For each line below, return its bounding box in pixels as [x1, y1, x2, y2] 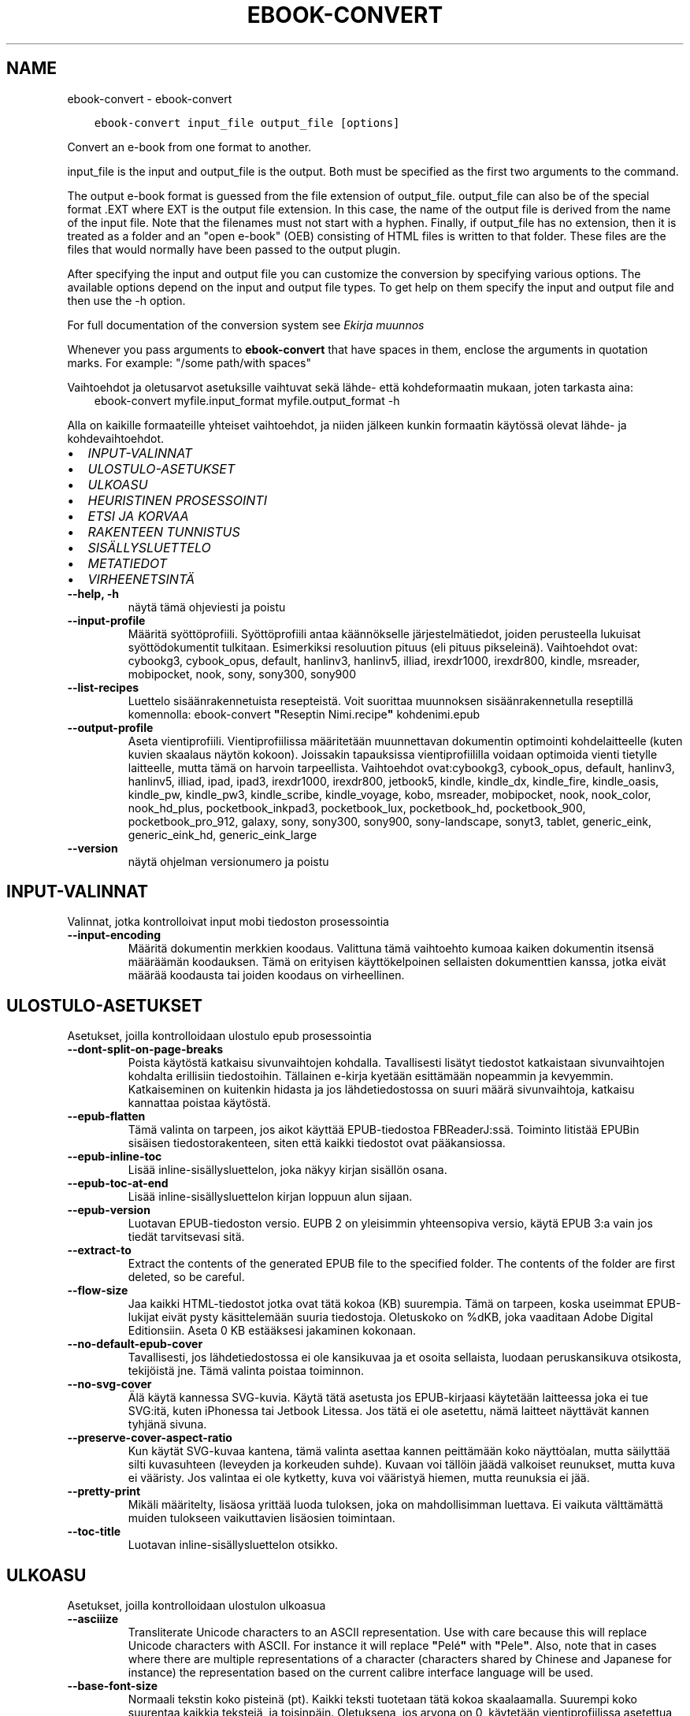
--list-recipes [67, 680, 139, 694]
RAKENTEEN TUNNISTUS [87, 523, 240, 540]
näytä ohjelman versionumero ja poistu [128, 854, 329, 868]
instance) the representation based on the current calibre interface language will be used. [128, 1666, 594, 1680]
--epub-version [67, 1203, 150, 1217]
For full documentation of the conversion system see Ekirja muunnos [67, 318, 425, 332]
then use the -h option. [67, 293, 186, 307]
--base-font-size [67, 1679, 158, 1693]
